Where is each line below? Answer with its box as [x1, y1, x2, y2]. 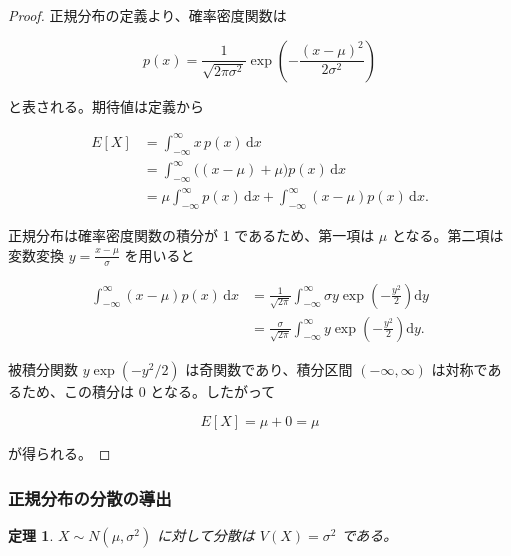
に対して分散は [157, 525, 255, 546]
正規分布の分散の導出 [8, 485, 172, 510]
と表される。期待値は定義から [8, 95, 204, 116]
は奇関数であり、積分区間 [185, 358, 353, 379]
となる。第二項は [391, 225, 504, 246]
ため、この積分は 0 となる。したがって [21, 380, 276, 401]
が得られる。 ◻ [8, 443, 111, 464]
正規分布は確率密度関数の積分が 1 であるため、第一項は [8, 225, 375, 246]
